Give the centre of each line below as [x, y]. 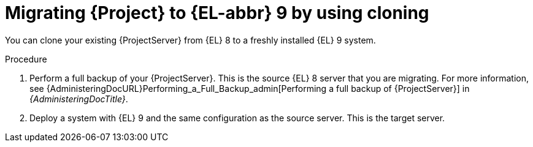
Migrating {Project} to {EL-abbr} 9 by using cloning [217, 13]
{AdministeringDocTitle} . [79, 99]
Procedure [26, 59]
